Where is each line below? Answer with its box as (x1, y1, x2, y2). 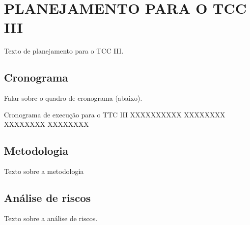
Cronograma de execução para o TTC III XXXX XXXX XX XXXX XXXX (4, 109, 225, 119)
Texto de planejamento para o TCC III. (4, 46, 124, 56)
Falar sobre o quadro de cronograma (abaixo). (4, 93, 142, 103)
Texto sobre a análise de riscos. (4, 213, 98, 223)
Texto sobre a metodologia (4, 166, 84, 176)
